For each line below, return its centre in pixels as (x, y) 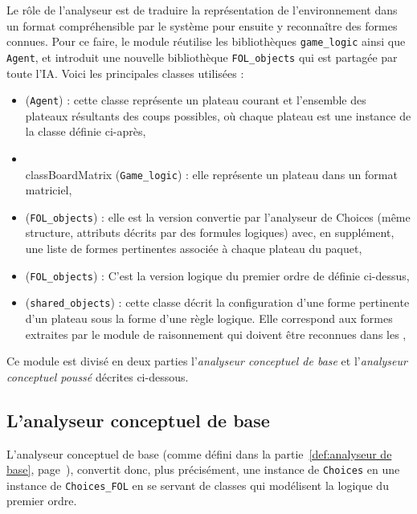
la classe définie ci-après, (86, 131)
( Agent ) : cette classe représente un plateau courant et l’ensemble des (196, 100)
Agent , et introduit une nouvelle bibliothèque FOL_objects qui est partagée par (202, 57)
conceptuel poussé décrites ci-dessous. (98, 376)
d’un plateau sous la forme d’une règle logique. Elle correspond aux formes (209, 318)
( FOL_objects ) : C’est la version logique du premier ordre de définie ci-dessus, (217, 275)
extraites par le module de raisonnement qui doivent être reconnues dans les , (216, 334)
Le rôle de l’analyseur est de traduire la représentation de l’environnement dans (202, 10)
